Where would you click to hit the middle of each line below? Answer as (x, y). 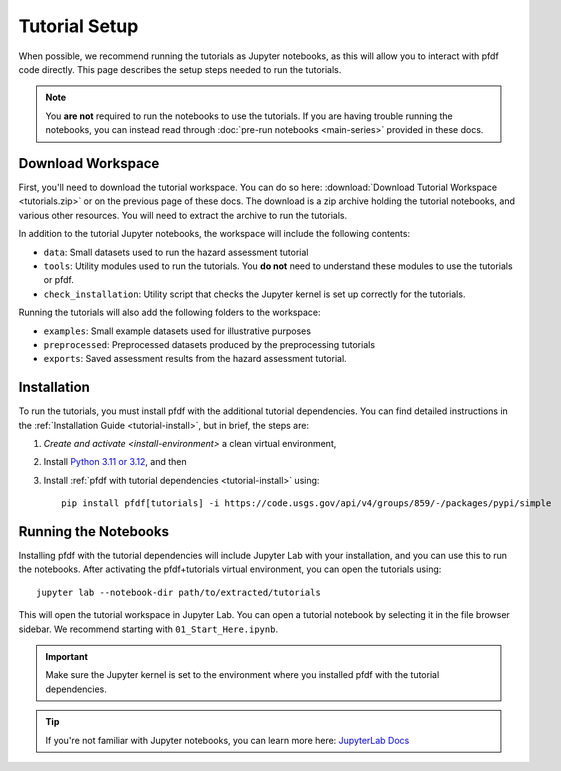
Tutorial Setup (78, 26)
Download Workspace (89, 163)
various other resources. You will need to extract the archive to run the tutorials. (183, 215)
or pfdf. (58, 280)
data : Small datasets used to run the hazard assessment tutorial (176, 252)
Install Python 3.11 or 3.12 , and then (115, 462)
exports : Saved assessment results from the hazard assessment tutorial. (195, 359)
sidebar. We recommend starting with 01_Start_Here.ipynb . (148, 629)
